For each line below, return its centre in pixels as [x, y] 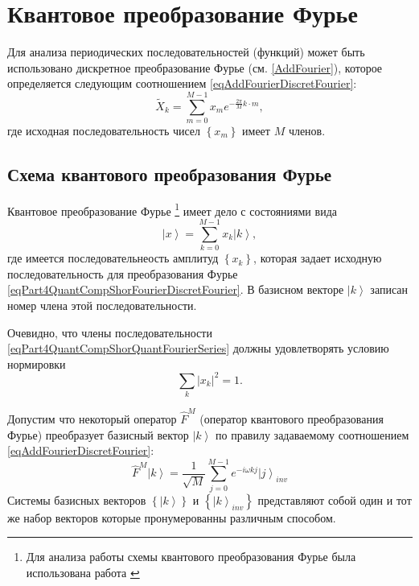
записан [389, 289]
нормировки [37, 363]
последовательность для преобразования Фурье [123, 273]
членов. [307, 131]
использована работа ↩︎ [83, 572]
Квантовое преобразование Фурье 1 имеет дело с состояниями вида [172, 209]
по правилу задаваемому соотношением [312, 434]
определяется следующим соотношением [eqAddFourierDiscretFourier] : [182, 83]
